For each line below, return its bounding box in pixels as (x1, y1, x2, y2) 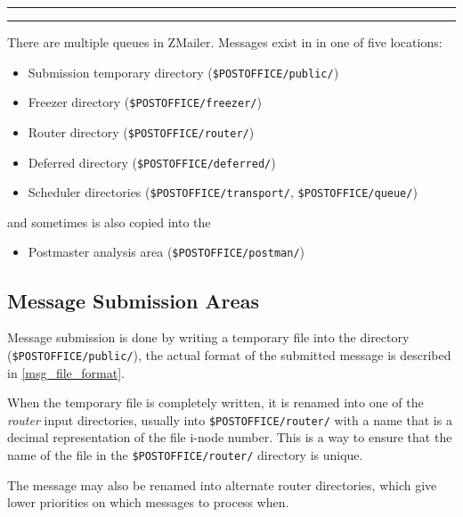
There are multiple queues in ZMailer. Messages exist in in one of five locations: (7, 33, 443, 51)
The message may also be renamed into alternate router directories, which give (7, 475, 437, 494)
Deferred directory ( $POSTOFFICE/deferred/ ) (28, 152, 276, 171)
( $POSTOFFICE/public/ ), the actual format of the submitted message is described (7, 345, 451, 364)
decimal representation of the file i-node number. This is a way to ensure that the (7, 428, 452, 447)
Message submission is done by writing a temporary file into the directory (7, 328, 410, 347)
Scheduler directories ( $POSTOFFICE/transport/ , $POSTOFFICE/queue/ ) (28, 183, 418, 201)
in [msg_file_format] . (7, 363, 125, 382)
